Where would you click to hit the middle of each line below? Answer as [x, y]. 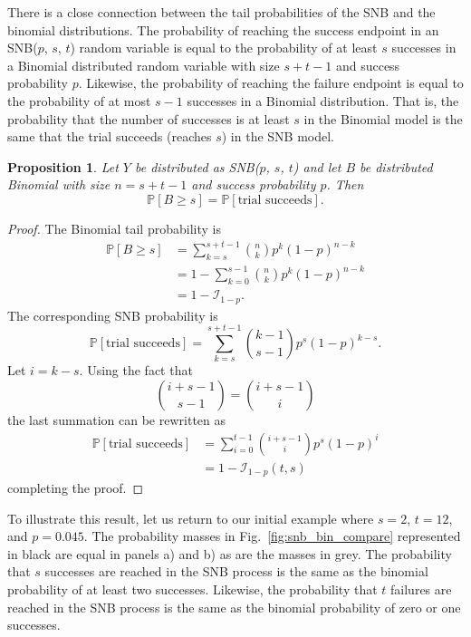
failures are [421, 589]
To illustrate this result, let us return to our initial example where [191, 518]
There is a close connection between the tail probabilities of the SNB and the [221, 12]
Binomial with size [59, 184]
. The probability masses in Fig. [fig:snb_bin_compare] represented [272, 536]
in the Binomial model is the [383, 118]
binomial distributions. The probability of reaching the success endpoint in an [223, 29]
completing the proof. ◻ [76, 488]
